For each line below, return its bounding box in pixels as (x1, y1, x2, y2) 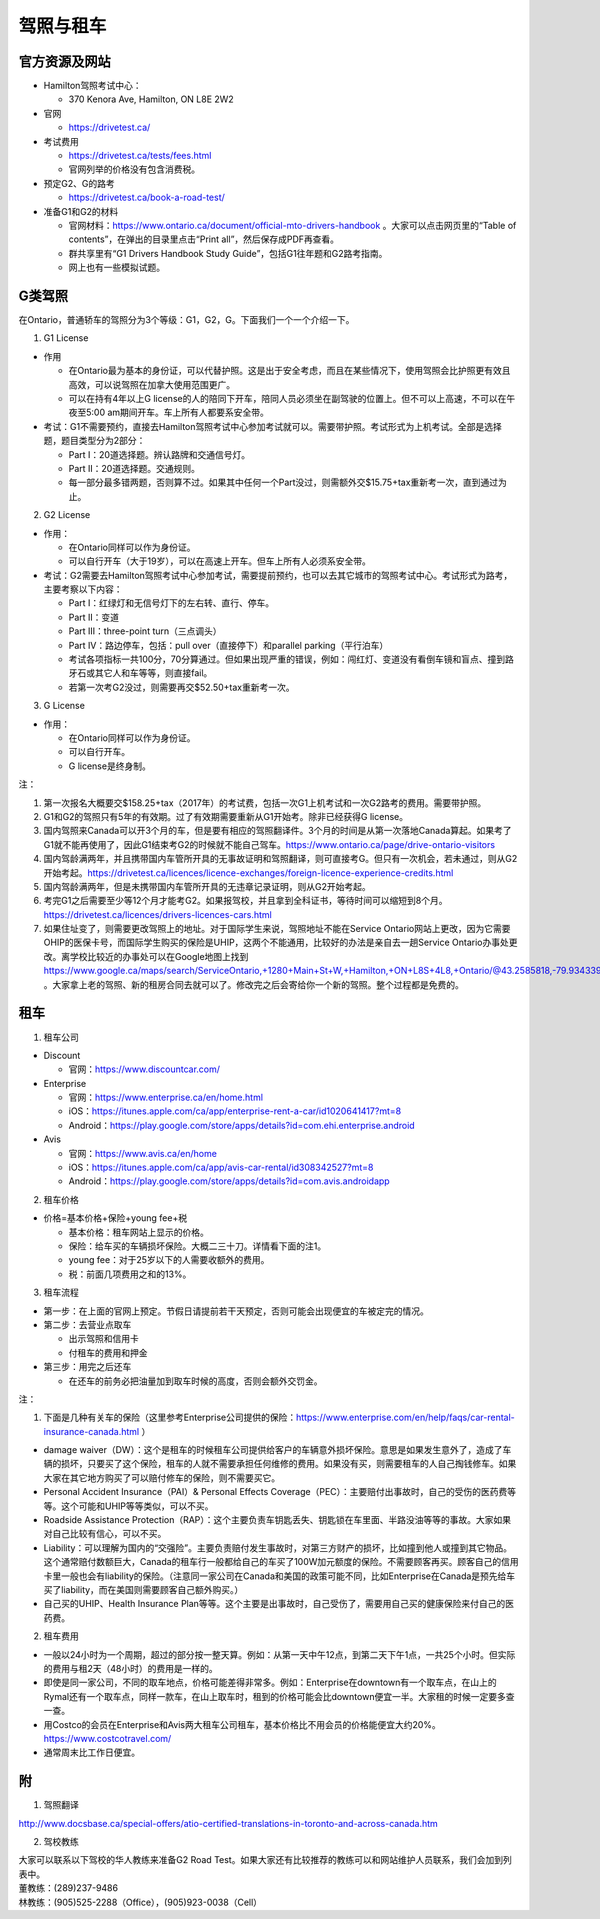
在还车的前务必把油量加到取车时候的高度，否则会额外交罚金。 (68, 1375, 323, 1387)
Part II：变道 (68, 611, 120, 623)
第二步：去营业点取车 (43, 1318, 132, 1330)
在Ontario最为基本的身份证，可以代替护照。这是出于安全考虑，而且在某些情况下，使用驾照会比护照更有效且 (68, 365, 511, 377)
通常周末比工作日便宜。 (43, 1746, 140, 1759)
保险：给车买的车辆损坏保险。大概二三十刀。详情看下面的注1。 (68, 1240, 327, 1252)
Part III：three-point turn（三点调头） (68, 625, 222, 637)
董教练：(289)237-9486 (18, 1882, 119, 1894)
